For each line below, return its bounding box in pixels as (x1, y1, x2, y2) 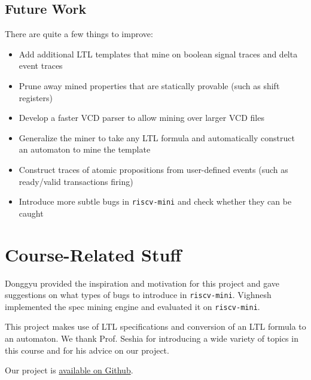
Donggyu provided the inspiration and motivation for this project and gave (5, 276, 280, 289)
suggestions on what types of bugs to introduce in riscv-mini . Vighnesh (5, 288, 272, 301)
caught (19, 206, 44, 219)
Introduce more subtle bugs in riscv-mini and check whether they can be (19, 195, 292, 208)
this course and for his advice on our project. (5, 343, 169, 356)
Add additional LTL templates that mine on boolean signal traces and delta (19, 47, 298, 60)
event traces (19, 59, 63, 72)
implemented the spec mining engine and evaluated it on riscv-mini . (5, 300, 260, 312)
